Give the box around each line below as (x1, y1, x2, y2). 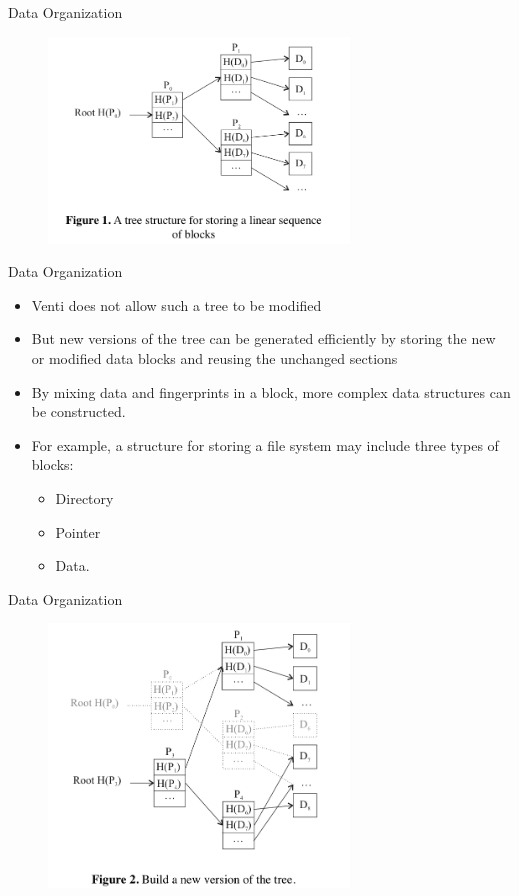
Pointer (55, 521, 101, 542)
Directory (55, 488, 114, 508)
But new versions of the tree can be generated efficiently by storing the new (31, 328, 496, 349)
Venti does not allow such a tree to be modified (31, 294, 322, 315)
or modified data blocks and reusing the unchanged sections (31, 348, 398, 369)
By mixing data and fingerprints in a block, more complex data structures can (31, 381, 511, 402)
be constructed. (31, 401, 126, 422)
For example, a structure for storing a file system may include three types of (31, 434, 499, 455)
